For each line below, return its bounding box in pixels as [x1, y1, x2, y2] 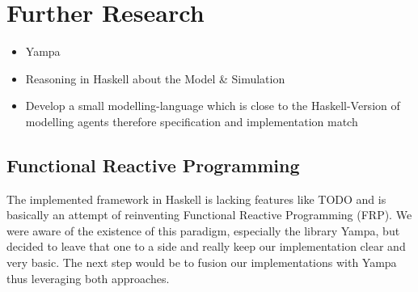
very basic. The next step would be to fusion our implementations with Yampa [6, 254, 397, 271]
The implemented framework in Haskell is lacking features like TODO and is [6, 190, 386, 207]
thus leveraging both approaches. [6, 269, 170, 286]
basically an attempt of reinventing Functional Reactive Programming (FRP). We [6, 206, 412, 223]
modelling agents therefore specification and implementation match [25, 112, 358, 129]
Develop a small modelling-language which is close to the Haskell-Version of [25, 97, 400, 114]
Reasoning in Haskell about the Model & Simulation [25, 70, 285, 87]
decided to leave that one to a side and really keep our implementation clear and [6, 238, 406, 255]
